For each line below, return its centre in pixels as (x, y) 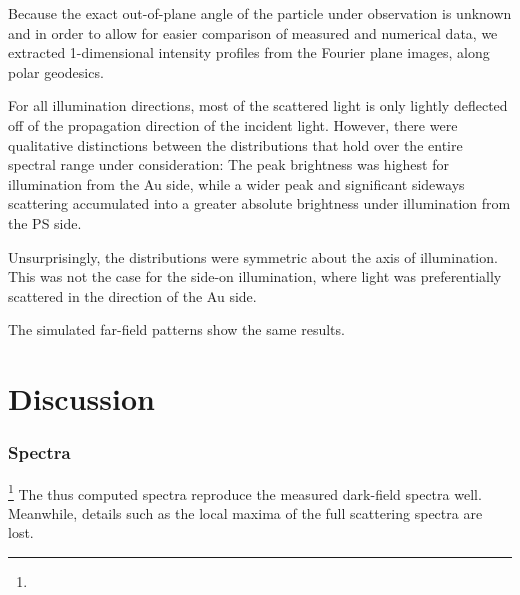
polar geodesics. (56, 71)
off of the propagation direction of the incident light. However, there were (233, 124)
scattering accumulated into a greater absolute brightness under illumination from (259, 203)
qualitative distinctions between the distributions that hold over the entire (235, 144)
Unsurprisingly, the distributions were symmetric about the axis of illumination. (253, 256)
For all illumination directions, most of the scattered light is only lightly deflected (258, 105)
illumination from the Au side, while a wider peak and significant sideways (236, 183)
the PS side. (45, 222)
